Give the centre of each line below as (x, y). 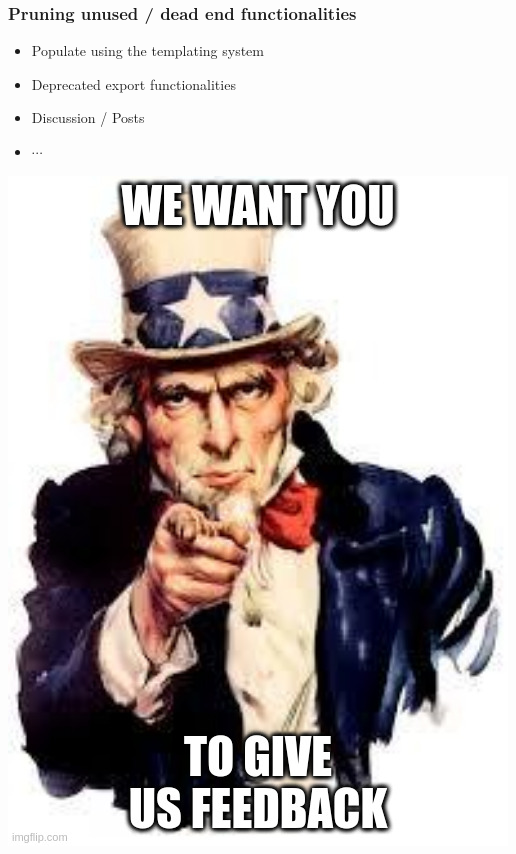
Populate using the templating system (147, 50)
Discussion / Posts (88, 117)
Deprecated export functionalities (133, 83)
